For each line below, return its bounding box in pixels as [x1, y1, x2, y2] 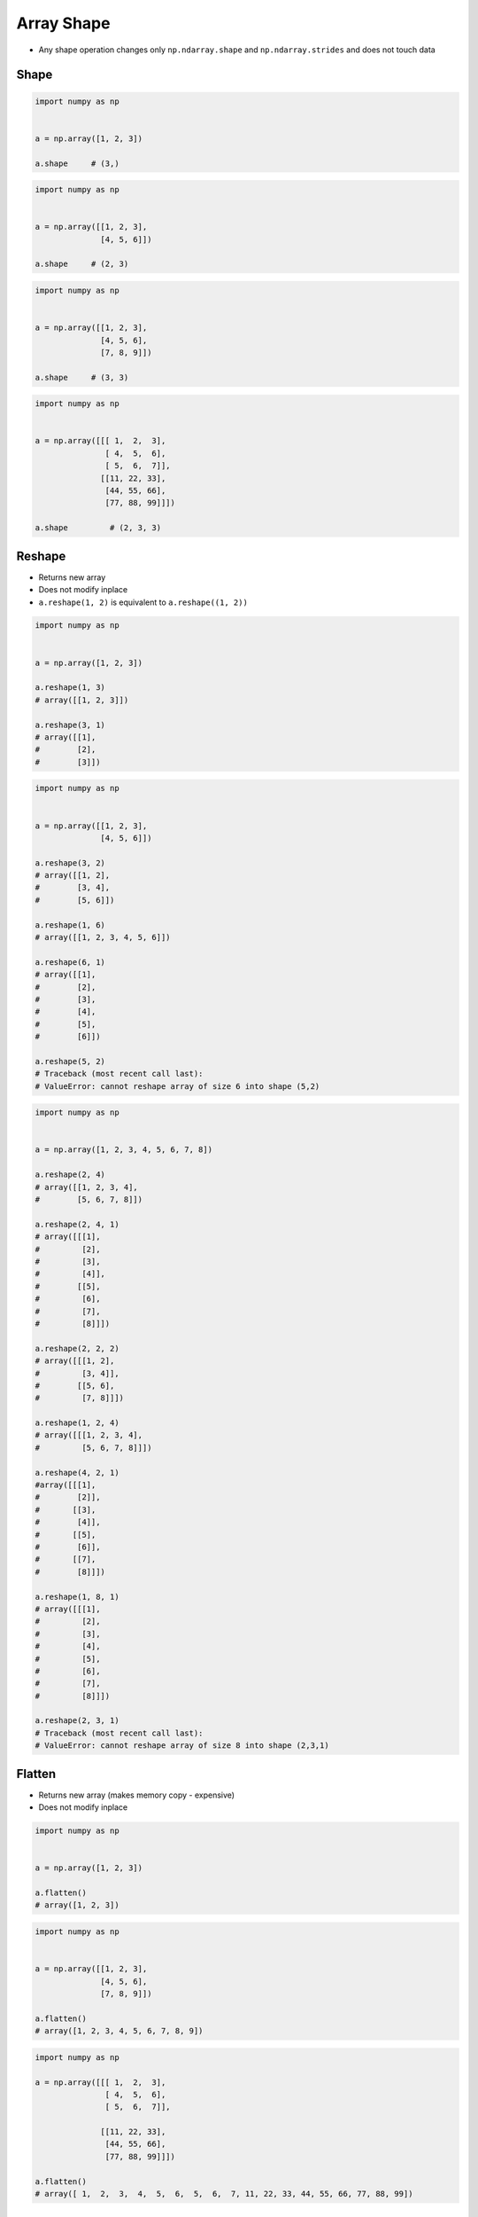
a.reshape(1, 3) [35, 683, 106, 693]
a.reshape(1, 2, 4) [35, 1418, 119, 1428]
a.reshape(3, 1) [35, 719, 106, 730]
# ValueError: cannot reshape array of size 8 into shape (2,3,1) [35, 1741, 329, 1751]
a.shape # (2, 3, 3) [35, 523, 162, 533]
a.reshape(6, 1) [35, 957, 106, 967]
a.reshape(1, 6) [35, 920, 106, 930]
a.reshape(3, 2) [35, 858, 106, 868]
